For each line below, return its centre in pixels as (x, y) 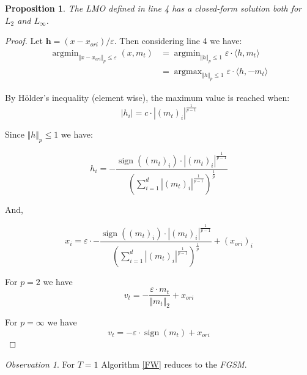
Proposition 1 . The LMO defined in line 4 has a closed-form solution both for (153, 8)
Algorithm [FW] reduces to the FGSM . (174, 364)
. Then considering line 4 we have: (178, 41)
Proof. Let (24, 41)
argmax (188, 71)
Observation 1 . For (40, 364)
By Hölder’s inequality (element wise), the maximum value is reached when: (147, 98)
